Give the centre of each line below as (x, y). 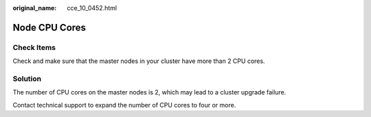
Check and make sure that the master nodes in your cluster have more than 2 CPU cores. (139, 61)
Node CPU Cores (49, 27)
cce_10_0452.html (92, 8)
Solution (27, 79)
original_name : (35, 8)
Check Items (34, 47)
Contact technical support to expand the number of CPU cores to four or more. (124, 105)
